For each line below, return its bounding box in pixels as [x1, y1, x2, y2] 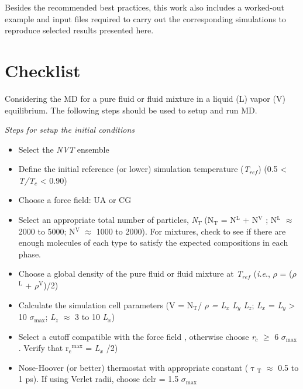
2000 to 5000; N [18, 225, 75, 237]
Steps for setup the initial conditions [5, 123, 135, 136]
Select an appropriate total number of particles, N [18, 214, 198, 226]
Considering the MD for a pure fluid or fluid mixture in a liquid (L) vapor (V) [5, 92, 285, 104]
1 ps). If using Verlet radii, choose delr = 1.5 [18, 373, 179, 385]
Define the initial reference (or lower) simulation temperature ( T [18, 163, 250, 175]
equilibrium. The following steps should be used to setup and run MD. [5, 104, 257, 116]
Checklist [5, 58, 81, 82]
